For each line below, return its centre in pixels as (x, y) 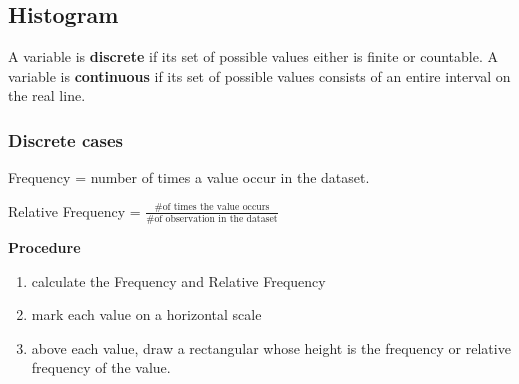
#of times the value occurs (212, 207)
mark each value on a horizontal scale (146, 314)
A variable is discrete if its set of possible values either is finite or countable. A (253, 56)
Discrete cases (65, 139)
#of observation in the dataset (212, 219)
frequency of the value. (101, 367)
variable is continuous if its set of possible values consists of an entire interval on (259, 75)
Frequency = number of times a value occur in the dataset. (189, 177)
